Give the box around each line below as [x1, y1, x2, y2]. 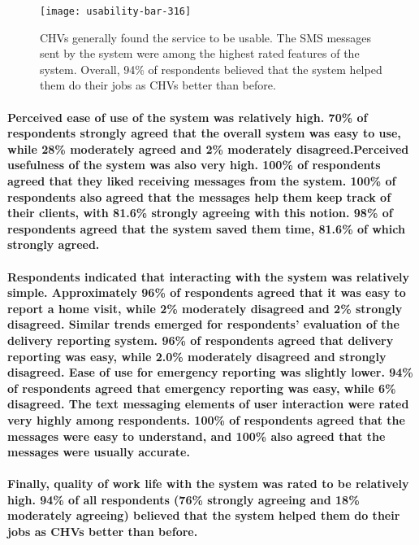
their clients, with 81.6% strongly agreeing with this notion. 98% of [7, 204, 393, 221]
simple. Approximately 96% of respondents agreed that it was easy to [7, 284, 406, 301]
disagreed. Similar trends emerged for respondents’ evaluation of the [7, 316, 400, 333]
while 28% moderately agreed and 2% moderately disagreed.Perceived [7, 140, 409, 157]
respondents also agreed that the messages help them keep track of [7, 188, 391, 205]
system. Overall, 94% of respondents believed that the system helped [40, 60, 382, 77]
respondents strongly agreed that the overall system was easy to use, [7, 124, 401, 142]
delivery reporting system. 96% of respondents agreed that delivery [7, 331, 394, 348]
